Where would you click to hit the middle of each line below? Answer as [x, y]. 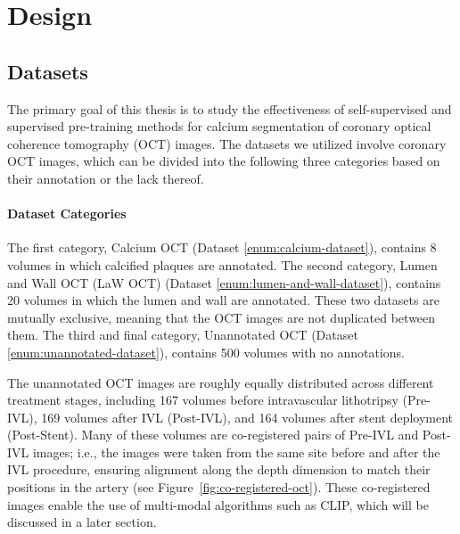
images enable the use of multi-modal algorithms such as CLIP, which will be [218, 504]
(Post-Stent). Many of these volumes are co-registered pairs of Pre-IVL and [213, 435]
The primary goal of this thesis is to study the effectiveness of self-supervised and [230, 108]
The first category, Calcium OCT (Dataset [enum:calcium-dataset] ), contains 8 [222, 247]
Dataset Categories [67, 214]
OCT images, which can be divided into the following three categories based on [224, 161]
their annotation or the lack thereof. [106, 178]
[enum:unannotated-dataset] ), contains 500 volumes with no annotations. [206, 352]
